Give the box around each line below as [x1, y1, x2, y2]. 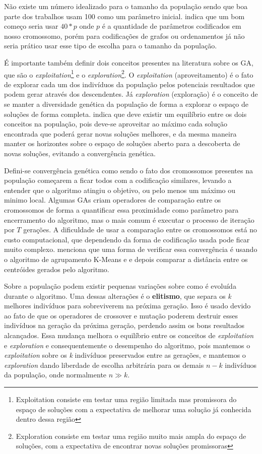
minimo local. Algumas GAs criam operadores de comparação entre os [4, 194, 221, 205]
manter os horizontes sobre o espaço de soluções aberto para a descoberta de [4, 138, 240, 149]
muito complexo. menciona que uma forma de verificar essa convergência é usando [4, 244, 257, 254]
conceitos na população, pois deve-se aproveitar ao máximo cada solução [4, 118, 227, 129]
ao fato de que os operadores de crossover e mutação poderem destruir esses [4, 310, 238, 320]
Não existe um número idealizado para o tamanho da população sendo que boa [4, 1, 248, 11]
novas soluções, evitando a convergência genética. [4, 148, 156, 158]
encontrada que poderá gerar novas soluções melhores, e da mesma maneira [4, 128, 237, 139]
